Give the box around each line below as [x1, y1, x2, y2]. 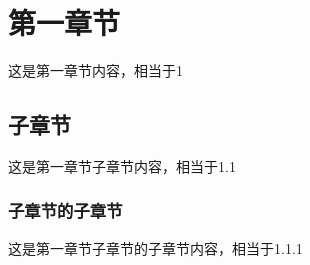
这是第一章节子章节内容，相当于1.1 [8, 155, 236, 176]
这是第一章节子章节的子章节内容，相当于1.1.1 [8, 237, 303, 258]
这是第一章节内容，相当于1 [8, 60, 183, 81]
